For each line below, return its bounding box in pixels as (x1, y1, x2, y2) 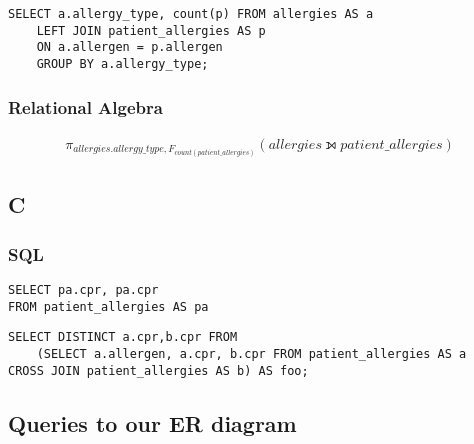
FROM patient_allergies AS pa (8, 299, 209, 314)
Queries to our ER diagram (8, 407, 297, 438)
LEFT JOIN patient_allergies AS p (36, 23, 266, 38)
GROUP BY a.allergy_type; (36, 56, 209, 71)
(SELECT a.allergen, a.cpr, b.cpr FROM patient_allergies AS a (36, 346, 467, 361)
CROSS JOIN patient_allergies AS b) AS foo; (8, 363, 309, 378)
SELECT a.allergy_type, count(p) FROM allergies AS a (8, 7, 374, 21)
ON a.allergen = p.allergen (36, 40, 223, 55)
